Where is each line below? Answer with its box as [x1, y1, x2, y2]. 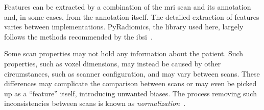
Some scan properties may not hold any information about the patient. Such [4, 48, 244, 59]
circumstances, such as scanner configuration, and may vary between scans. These [4, 68, 260, 79]
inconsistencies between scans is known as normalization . [4, 98, 186, 108]
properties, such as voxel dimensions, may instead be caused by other [4, 58, 221, 68]
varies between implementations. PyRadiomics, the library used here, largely [4, 21, 244, 32]
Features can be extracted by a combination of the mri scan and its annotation [4, 2, 251, 12]
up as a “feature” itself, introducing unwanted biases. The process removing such [4, 88, 257, 98]
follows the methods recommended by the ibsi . [4, 31, 153, 42]
